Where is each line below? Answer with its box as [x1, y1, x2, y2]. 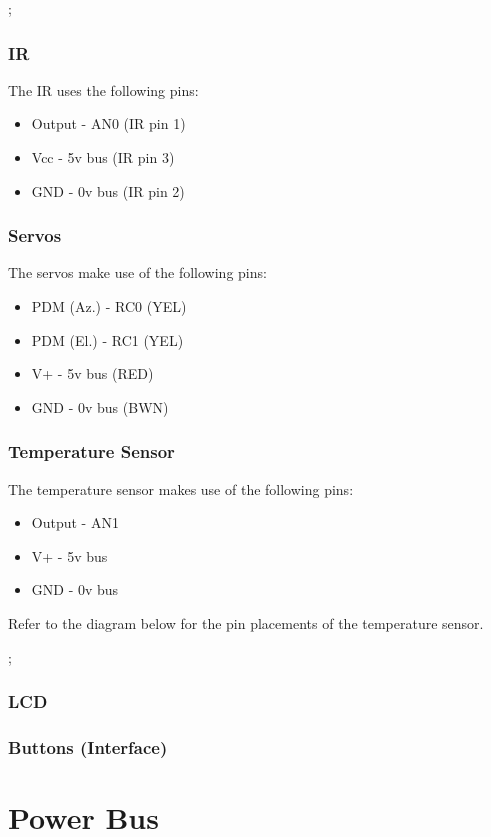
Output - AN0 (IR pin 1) [31, 113, 186, 134]
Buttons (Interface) [8, 734, 168, 759]
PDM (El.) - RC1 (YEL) [31, 329, 184, 350]
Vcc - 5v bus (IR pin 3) [31, 147, 175, 167]
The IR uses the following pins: [8, 79, 199, 100]
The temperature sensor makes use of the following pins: [8, 478, 354, 499]
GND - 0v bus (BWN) [31, 396, 169, 417]
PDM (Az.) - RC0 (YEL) [31, 296, 187, 316]
